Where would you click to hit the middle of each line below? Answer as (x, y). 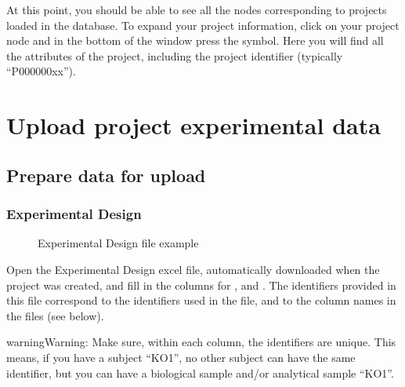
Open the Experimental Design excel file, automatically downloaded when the (193, 269)
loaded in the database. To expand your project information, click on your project (203, 25)
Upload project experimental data (193, 125)
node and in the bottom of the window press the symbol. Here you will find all (195, 40)
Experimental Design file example (118, 243)
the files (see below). (55, 315)
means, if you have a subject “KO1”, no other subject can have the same (181, 357)
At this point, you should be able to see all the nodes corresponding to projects (197, 9)
